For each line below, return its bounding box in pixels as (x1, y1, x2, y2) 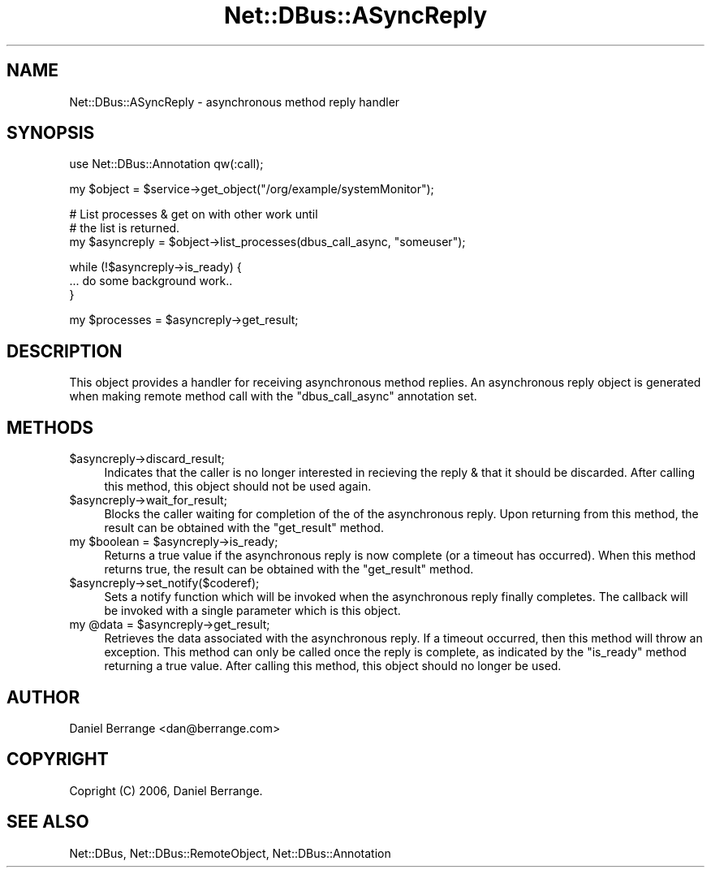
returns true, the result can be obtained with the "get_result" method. (104, 562, 474, 577)
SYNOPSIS (6, 123, 95, 144)
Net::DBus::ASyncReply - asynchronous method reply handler (69, 94, 400, 109)
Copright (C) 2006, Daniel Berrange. (69, 783, 263, 798)
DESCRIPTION (6, 340, 123, 361)
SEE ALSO (6, 811, 89, 833)
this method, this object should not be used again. (104, 479, 372, 494)
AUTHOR (6, 686, 80, 707)
